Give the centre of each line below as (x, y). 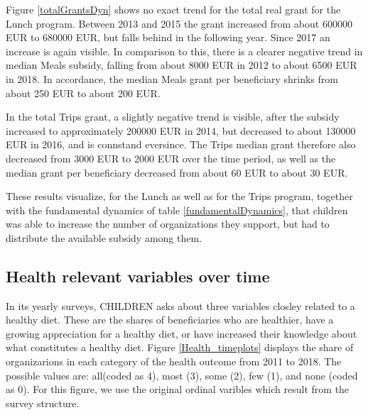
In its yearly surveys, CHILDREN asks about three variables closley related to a (180, 305)
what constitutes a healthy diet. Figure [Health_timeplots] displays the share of (180, 347)
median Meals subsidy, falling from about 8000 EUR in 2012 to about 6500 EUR (182, 65)
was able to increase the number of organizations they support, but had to (168, 224)
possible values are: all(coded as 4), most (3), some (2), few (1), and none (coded (182, 375)
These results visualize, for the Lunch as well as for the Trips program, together (179, 196)
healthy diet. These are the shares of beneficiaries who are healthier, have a (170, 320)
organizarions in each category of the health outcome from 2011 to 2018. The (174, 361)
